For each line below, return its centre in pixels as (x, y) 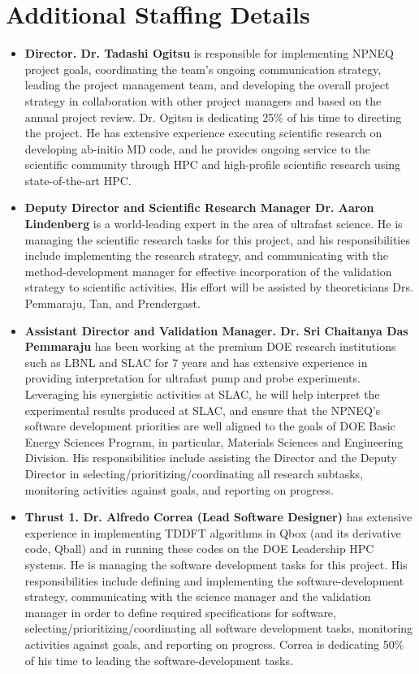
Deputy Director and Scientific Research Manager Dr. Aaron (199, 207)
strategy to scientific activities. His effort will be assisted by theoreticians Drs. (219, 287)
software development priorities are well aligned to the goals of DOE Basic (210, 426)
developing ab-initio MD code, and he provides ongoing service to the (197, 148)
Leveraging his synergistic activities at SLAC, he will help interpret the (202, 394)
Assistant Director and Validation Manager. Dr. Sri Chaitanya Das (216, 330)
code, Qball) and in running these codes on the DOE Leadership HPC (199, 549)
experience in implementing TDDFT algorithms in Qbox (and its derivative (213, 532)
